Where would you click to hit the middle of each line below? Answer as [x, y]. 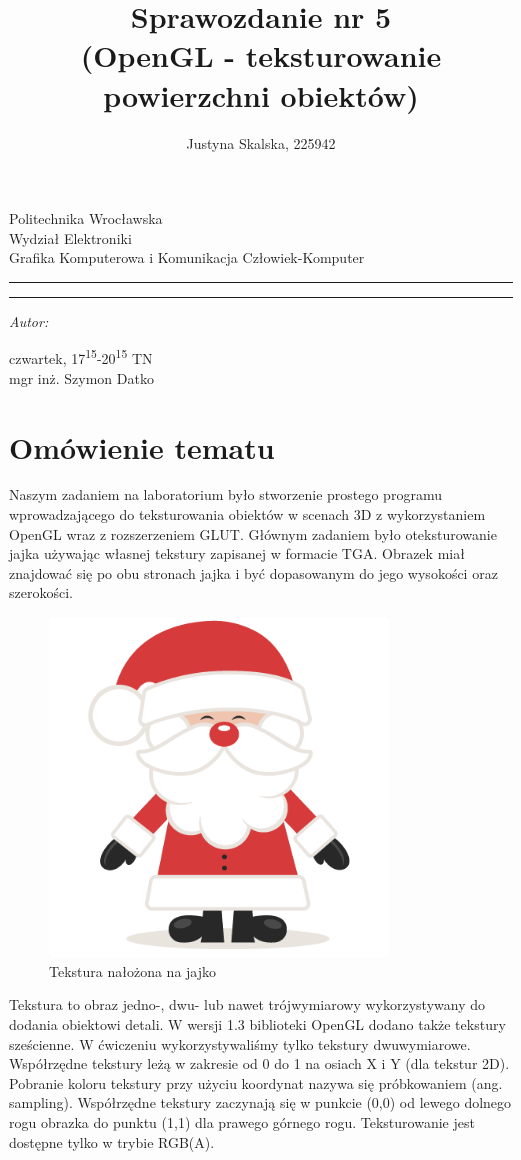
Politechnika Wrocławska [86, 218]
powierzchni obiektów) [261, 94]
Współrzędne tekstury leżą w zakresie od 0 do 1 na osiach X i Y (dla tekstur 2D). [259, 1063]
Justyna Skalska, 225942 [261, 142]
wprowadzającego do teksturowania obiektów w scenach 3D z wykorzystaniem [247, 514]
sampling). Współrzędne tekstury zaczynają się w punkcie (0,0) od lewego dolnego [260, 1102]
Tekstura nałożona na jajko [133, 970]
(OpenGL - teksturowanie [261, 55]
